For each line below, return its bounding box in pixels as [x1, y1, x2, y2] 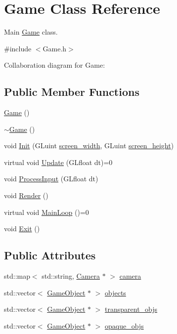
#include [4, 43, 32, 53]
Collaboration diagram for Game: [4, 60, 105, 70]
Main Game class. [4, 27, 58, 37]
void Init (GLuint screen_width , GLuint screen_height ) [4, 140, 174, 151]
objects [105, 287, 126, 297]
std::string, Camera [42, 271, 100, 281]
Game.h [43, 43, 67, 53]
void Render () [4, 190, 48, 201]
